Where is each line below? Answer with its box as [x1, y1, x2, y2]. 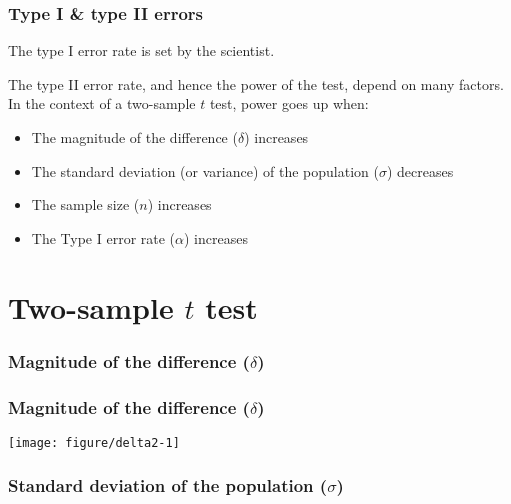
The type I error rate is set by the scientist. [8, 40, 275, 61]
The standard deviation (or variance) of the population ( [31, 160, 379, 181]
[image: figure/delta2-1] [8, 435, 180, 450]
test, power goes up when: [209, 93, 369, 114]
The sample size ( [31, 194, 140, 215]
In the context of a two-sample [8, 93, 196, 114]
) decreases [386, 160, 454, 181]
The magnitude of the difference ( [31, 127, 238, 147]
